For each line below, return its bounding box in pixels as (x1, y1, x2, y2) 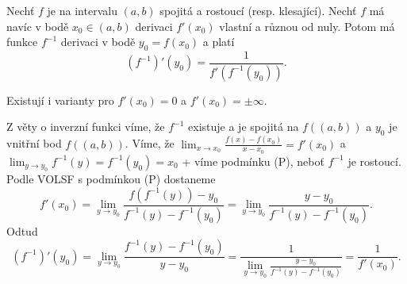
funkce (6, 33, 38, 50)
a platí (202, 33, 235, 50)
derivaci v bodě (60, 33, 136, 50)
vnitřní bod (6, 135, 62, 152)
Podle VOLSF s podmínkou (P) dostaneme (6, 171, 216, 187)
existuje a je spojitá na (188, 118, 299, 135)
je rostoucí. (347, 152, 401, 169)
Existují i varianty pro (6, 91, 114, 108)
